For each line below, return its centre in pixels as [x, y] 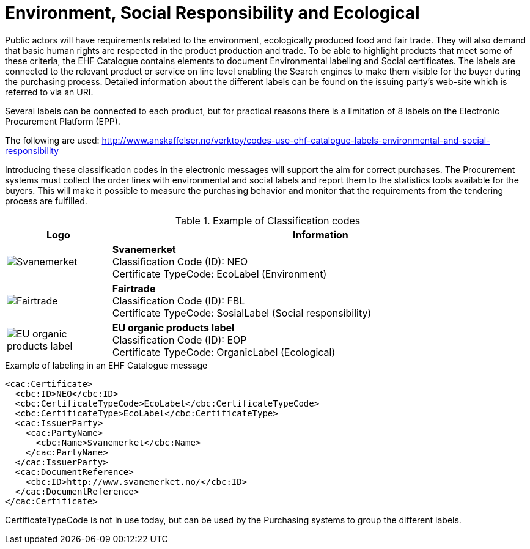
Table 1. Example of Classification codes [268, 220]
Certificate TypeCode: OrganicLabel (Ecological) [224, 352]
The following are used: [52, 140]
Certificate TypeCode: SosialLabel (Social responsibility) [242, 313]
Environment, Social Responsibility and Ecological [212, 13]
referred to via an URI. [49, 92]
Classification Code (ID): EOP [179, 340]
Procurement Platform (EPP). [63, 121]
